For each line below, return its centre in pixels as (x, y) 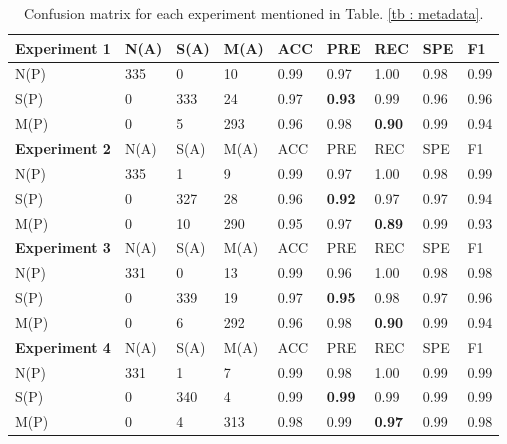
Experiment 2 (63, 147)
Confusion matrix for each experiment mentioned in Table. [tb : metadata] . (253, 13)
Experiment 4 (63, 346)
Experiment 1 (63, 47)
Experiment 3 (63, 247)
